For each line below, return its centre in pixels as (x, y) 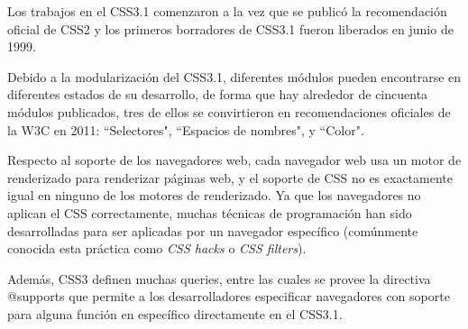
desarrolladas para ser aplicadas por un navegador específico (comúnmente (213, 230)
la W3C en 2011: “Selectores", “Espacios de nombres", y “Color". (186, 129)
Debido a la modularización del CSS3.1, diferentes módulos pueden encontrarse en (234, 76)
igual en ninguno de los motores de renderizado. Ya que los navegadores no (214, 195)
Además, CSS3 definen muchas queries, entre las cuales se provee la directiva (219, 278)
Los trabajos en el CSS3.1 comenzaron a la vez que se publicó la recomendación (227, 11)
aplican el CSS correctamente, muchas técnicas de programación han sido (210, 212)
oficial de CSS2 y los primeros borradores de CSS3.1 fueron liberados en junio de (230, 28)
